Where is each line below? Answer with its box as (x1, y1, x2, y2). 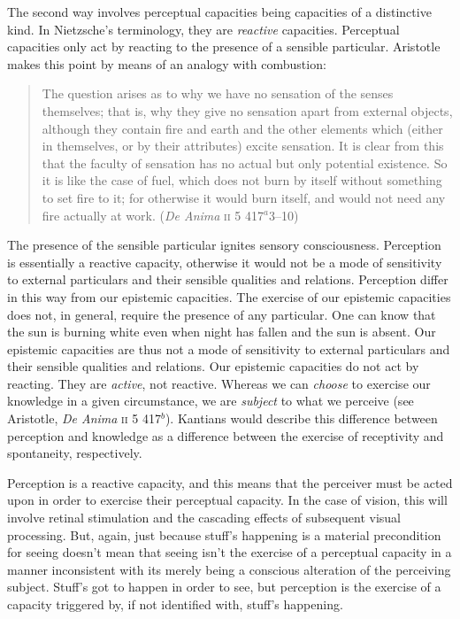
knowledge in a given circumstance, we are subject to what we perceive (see (7, 391, 414, 410)
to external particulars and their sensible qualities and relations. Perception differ (7, 270, 448, 289)
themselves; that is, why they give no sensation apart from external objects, (42, 101, 453, 120)
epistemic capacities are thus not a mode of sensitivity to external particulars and (7, 339, 450, 358)
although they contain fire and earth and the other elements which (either (42, 119, 443, 137)
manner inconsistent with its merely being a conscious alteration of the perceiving (7, 560, 451, 578)
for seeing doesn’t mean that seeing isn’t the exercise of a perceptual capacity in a (7, 543, 452, 561)
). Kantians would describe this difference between (165, 409, 438, 428)
